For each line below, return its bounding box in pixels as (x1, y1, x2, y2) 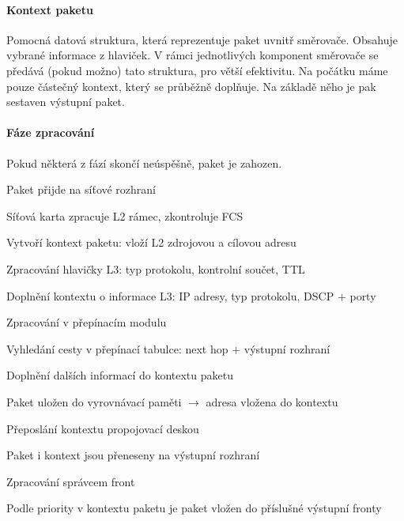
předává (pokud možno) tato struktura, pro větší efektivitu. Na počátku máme (6, 62, 388, 78)
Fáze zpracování (6, 124, 95, 141)
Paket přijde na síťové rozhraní (6, 181, 157, 198)
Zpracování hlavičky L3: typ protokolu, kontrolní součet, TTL (6, 260, 305, 277)
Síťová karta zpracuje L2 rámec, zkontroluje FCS (6, 207, 244, 224)
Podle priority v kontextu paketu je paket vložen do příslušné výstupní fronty (6, 500, 382, 516)
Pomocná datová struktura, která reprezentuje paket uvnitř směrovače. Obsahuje (6, 31, 398, 47)
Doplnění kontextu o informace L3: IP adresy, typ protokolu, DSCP (6, 287, 334, 304)
